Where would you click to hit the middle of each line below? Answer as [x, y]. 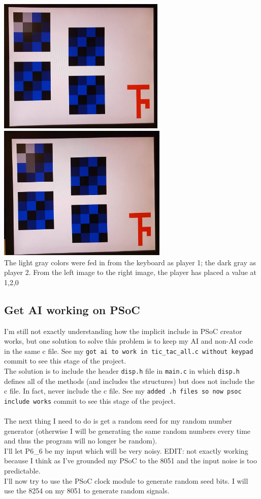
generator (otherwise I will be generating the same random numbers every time [127, 431]
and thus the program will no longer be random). [81, 441]
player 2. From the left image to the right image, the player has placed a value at [130, 272]
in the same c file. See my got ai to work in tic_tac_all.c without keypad [129, 351]
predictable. [22, 471]
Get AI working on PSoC [72, 309]
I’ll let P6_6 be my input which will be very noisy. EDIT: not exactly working [126, 450]
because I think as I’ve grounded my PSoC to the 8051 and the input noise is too [130, 461]
